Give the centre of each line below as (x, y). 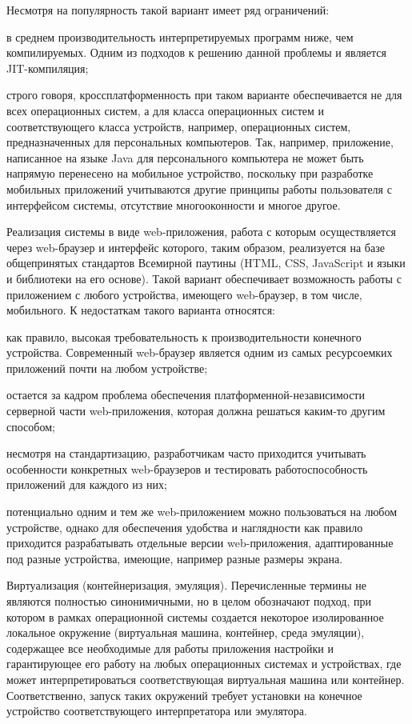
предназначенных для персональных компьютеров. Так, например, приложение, (200, 142)
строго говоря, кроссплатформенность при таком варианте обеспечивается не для (204, 95)
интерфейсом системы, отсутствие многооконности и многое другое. (174, 204)
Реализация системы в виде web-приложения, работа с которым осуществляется (201, 232)
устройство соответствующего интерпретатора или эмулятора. (157, 711)
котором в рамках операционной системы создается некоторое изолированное (195, 616)
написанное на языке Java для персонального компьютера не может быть (185, 157)
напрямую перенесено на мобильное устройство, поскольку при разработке (190, 173)
